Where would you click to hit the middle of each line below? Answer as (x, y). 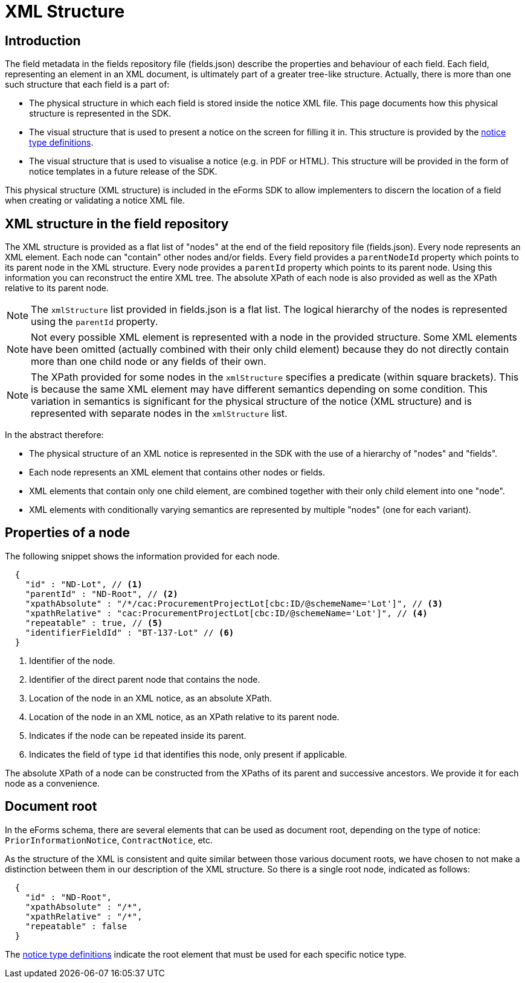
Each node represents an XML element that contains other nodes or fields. (177, 472)
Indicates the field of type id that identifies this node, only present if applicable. (188, 754)
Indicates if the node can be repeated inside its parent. (138, 735)
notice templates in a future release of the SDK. (123, 172)
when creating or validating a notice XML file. (95, 201)
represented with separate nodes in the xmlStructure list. (159, 414)
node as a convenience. (52, 783)
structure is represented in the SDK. (100, 114)
